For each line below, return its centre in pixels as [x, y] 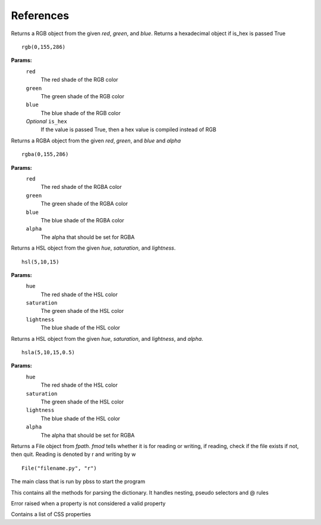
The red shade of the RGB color [79, 80]
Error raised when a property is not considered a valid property [88, 503]
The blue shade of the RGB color [81, 113]
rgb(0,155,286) [44, 47]
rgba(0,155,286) [45, 154]
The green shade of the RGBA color [84, 204]
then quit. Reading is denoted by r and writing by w [73, 454]
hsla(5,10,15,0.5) [48, 352]
